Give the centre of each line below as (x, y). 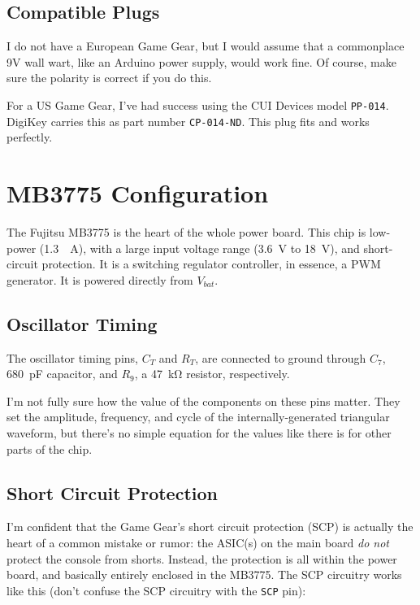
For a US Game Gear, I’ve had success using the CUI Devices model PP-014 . (198, 104)
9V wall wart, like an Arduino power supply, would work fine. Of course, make (201, 61)
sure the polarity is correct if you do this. (109, 78)
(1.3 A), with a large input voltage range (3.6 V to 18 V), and (199, 248)
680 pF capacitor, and (62, 374)
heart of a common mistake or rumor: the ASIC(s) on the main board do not (198, 542)
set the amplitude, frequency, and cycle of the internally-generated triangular (198, 417)
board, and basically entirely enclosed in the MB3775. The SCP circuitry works (204, 575)
